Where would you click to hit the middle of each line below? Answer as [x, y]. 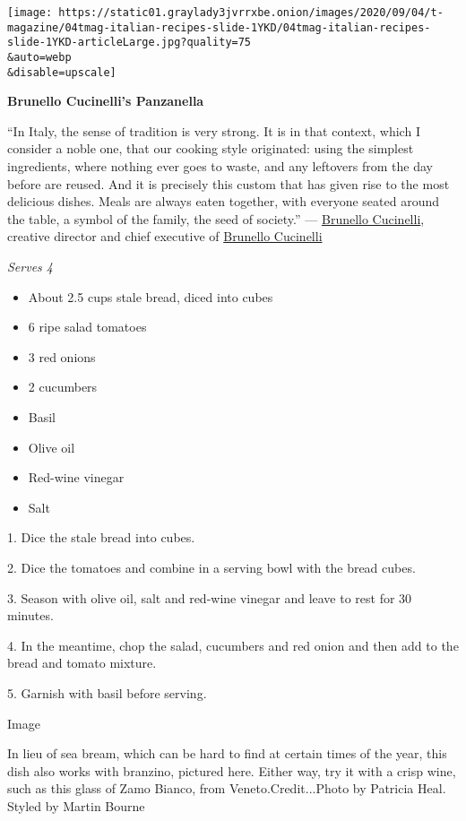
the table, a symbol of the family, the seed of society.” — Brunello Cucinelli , [216, 218]
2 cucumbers [63, 387]
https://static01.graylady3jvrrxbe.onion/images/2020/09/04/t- [251, 13]
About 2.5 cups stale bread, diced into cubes [151, 296]
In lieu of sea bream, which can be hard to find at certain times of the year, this [227, 753]
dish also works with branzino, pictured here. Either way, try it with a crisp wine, [232, 770]
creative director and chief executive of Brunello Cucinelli [165, 236]
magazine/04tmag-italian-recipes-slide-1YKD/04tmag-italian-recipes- [219, 27]
